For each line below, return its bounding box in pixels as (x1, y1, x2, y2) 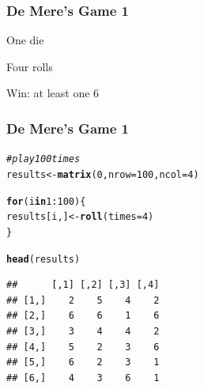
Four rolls (6, 58, 53, 74)
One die (6, 32, 44, 48)
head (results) (6, 253, 81, 265)
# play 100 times (6, 153, 81, 165)
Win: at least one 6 (6, 85, 100, 101)
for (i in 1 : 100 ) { (6, 195, 86, 207)
